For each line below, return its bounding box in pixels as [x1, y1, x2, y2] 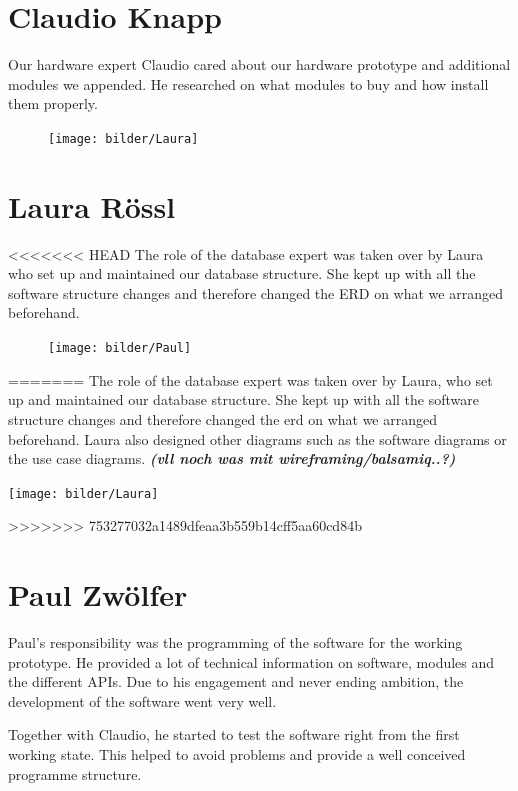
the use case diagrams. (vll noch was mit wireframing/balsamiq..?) [8, 448, 456, 469]
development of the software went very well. [8, 690, 277, 711]
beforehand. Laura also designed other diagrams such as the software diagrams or [8, 428, 507, 449]
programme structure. [8, 763, 142, 784]
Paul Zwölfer [8, 574, 188, 615]
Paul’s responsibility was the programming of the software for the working [8, 632, 463, 653]
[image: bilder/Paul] [48, 341, 192, 356]
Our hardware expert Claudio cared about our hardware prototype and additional [8, 54, 511, 75]
